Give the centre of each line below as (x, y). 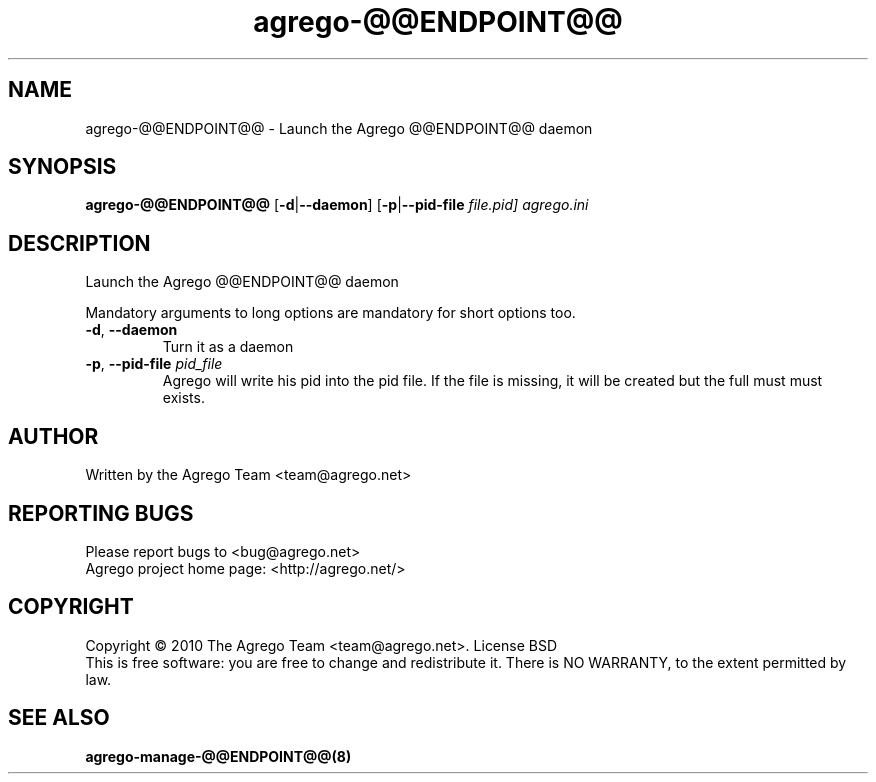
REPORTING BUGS (101, 513)
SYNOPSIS (62, 167)
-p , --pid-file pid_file (154, 364)
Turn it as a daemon (228, 347)
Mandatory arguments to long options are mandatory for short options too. (330, 313)
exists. (183, 398)
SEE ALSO (59, 718)
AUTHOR (53, 436)
